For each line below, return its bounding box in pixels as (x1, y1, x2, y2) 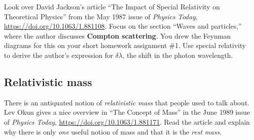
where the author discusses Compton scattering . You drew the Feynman (4, 30, 231, 41)
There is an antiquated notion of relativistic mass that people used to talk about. (4, 97, 250, 107)
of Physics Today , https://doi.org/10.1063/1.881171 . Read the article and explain (4, 116, 250, 127)
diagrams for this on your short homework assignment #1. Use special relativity (4, 40, 246, 50)
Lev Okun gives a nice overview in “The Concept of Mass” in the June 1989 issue (4, 107, 250, 117)
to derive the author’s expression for (4, 49, 113, 60)
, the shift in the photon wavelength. (122, 49, 233, 60)
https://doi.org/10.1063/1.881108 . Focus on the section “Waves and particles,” (4, 21, 242, 31)
